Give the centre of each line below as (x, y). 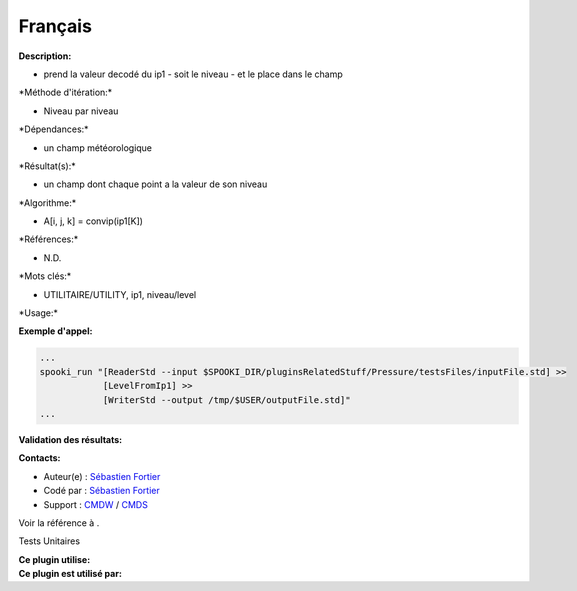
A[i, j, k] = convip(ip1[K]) (93, 221)
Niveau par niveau (81, 111)
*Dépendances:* (53, 129)
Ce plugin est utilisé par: (70, 574)
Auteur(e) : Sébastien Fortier (102, 476)
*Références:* (48, 239)
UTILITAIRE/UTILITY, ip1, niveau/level (120, 294)
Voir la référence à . (59, 522)
